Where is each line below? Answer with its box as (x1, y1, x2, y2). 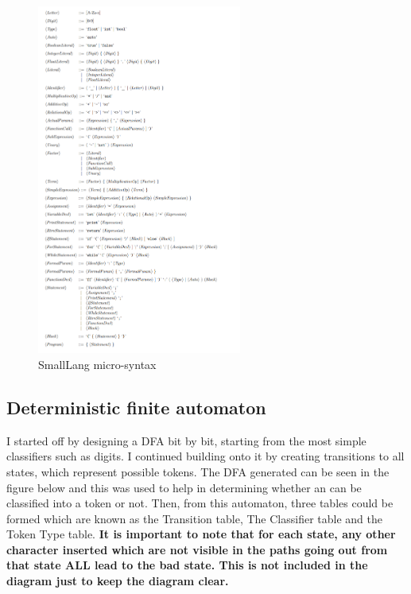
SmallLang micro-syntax (38, 355, 157, 372)
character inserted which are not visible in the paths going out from (6, 541, 388, 557)
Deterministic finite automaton (6, 394, 266, 419)
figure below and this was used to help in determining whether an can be (6, 479, 362, 495)
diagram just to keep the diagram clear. (6, 573, 229, 589)
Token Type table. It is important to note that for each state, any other (6, 526, 396, 542)
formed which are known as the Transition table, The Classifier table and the (6, 510, 382, 526)
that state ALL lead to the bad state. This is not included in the (6, 557, 368, 573)
